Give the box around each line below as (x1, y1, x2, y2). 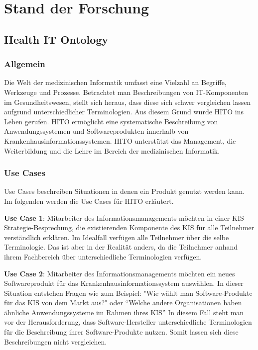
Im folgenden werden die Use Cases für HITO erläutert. (4, 195, 174, 206)
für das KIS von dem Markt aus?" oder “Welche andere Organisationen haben (4, 297, 242, 308)
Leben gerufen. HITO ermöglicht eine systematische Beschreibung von (4, 116, 218, 126)
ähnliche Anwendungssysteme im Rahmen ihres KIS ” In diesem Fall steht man (4, 307, 244, 317)
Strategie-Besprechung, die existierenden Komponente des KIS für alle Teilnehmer (4, 222, 255, 233)
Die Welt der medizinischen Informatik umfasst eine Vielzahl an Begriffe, (4, 77, 227, 87)
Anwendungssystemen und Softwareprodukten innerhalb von (4, 126, 189, 136)
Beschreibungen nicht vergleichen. (4, 336, 107, 347)
